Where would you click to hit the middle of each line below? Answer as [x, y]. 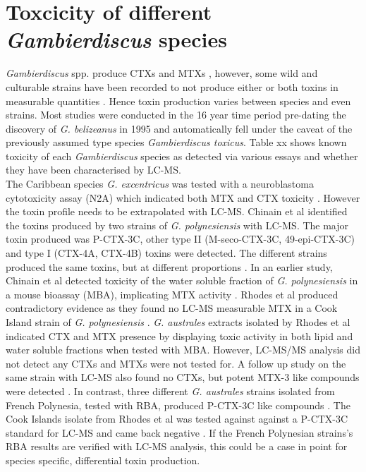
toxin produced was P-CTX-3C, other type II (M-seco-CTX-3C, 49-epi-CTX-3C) [181, 239]
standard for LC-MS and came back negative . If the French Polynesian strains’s [179, 432]
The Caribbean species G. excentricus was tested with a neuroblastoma [160, 184]
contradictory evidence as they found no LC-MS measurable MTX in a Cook [172, 308]
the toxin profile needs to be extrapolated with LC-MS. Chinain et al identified [177, 211]
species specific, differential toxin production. [103, 460]
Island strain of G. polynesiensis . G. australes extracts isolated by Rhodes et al [178, 322]
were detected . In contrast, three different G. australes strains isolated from [170, 391]
